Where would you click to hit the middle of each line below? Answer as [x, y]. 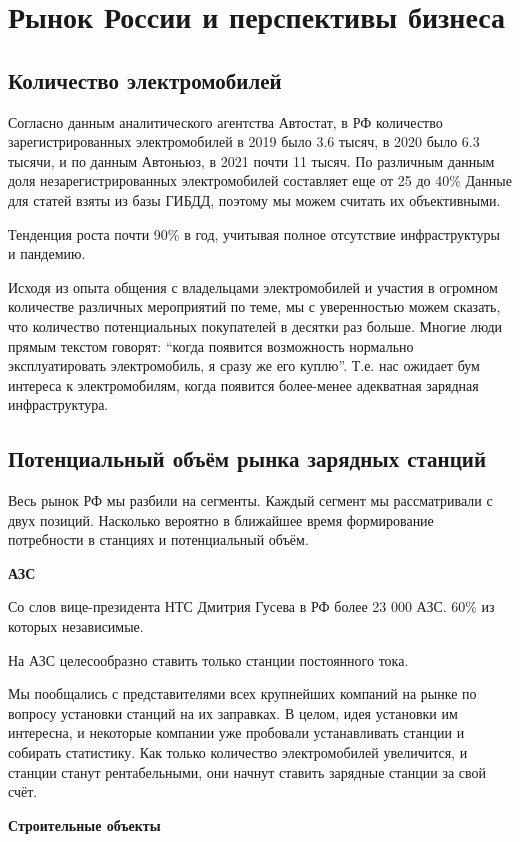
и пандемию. [47, 253]
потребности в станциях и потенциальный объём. [158, 539]
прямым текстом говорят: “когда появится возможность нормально [211, 345]
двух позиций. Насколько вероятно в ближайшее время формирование [221, 519]
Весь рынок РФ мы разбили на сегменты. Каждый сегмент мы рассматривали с [250, 500]
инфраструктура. [58, 404]
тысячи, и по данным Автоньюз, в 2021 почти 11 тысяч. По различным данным [251, 160]
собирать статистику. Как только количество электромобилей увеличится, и [238, 752]
